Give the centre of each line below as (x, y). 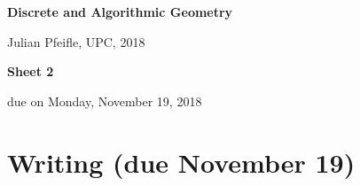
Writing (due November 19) (181, 162)
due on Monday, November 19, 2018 (105, 101)
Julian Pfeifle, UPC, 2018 (76, 41)
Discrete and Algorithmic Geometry (120, 12)
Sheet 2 (31, 71)
